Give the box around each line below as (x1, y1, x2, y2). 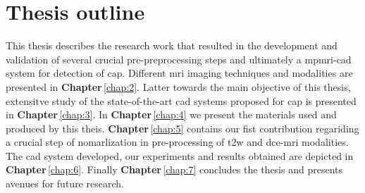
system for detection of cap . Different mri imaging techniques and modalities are (6, 66, 353, 80)
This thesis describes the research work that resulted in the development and (6, 38, 338, 53)
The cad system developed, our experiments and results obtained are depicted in (6, 148, 354, 163)
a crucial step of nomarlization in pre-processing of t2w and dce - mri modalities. (6, 135, 349, 149)
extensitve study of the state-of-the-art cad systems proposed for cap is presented (6, 93, 357, 108)
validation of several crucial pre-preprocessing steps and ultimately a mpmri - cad (6, 51, 352, 66)
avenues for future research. (6, 176, 124, 191)
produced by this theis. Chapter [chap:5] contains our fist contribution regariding (6, 120, 359, 135)
